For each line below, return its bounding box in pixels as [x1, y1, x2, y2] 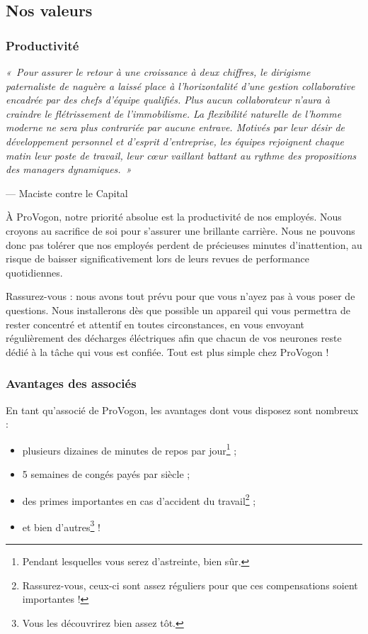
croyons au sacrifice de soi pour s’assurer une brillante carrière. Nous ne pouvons [6, 223, 355, 238]
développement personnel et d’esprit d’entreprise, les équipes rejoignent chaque [6, 133, 344, 148]
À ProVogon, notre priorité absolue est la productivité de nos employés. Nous [6, 209, 342, 224]
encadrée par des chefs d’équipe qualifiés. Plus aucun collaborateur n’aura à [6, 92, 330, 107]
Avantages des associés [6, 374, 137, 392]
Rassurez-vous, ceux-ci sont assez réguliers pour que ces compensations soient [22, 577, 358, 592]
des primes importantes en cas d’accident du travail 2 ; [22, 491, 256, 508]
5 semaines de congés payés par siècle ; [22, 466, 190, 481]
